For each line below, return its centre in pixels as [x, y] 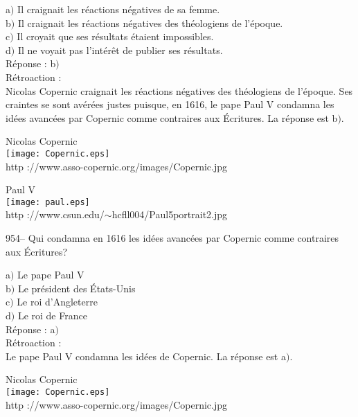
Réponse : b [31, 63]
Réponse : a [30, 329]
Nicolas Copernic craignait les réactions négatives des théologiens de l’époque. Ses [179, 90]
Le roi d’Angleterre [57, 302]
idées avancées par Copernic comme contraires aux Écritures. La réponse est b [172, 117]
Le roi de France [52, 315]
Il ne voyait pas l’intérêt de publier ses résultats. [120, 50]
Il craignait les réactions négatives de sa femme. [119, 9]
